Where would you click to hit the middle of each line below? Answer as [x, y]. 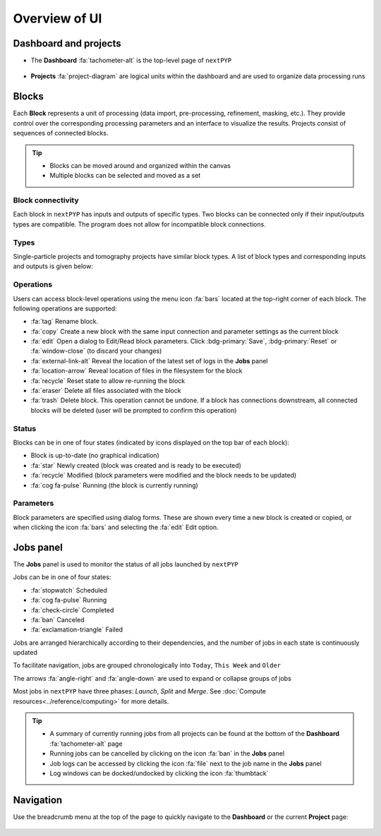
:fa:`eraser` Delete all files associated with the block [106, 391]
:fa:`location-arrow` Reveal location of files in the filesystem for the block [137, 371]
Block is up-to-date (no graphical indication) [95, 456]
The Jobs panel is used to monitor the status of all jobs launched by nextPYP [126, 564]
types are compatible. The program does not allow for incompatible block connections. [139, 224]
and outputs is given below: [53, 266]
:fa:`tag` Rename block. [65, 322]
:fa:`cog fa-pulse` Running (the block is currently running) [115, 485]
